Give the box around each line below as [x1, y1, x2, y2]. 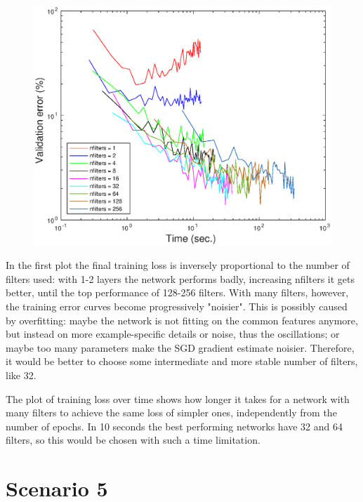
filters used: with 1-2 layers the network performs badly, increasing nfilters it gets [6, 271, 355, 286]
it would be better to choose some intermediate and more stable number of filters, [6, 354, 358, 369]
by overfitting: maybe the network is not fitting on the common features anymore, [6, 312, 358, 327]
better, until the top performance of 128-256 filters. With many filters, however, [6, 285, 349, 300]
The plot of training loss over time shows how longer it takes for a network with [6, 391, 350, 406]
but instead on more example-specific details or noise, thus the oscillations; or [6, 326, 340, 341]
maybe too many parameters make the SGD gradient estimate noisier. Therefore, [6, 340, 355, 355]
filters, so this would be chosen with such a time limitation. [6, 432, 260, 447]
